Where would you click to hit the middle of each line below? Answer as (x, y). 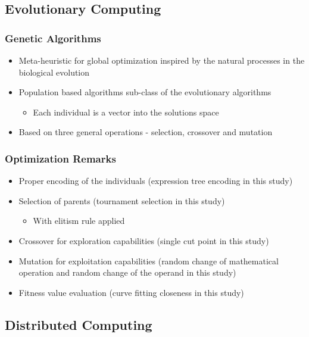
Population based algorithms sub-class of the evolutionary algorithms (145, 92)
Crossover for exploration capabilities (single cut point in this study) (144, 240)
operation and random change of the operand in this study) (127, 272)
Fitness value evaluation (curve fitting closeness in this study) (131, 292)
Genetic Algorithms (53, 38)
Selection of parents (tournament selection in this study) (122, 200)
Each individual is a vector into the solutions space (126, 112)
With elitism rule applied (79, 221)
